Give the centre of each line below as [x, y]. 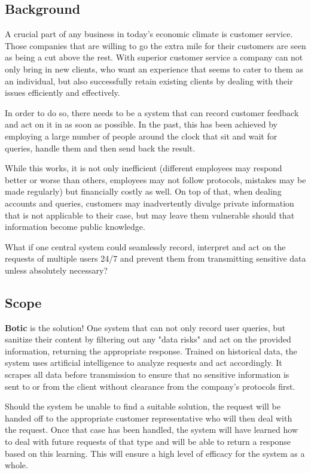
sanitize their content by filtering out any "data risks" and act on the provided [148, 339]
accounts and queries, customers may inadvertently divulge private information [150, 203]
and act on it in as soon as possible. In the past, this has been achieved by [141, 124]
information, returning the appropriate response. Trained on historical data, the [151, 351]
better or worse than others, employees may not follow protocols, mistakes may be [155, 179]
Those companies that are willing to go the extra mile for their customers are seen [155, 45]
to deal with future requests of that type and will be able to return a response [148, 442]
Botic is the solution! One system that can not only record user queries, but [145, 327]
